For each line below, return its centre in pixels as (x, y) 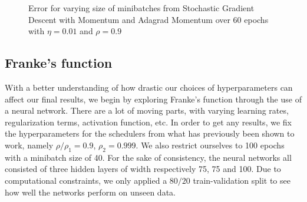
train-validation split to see (242, 180)
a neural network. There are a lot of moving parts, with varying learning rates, (147, 110)
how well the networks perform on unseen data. (90, 192)
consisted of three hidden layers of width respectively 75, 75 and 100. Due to (143, 169)
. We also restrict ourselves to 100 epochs (210, 145)
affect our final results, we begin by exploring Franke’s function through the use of (153, 99)
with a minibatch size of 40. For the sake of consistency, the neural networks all (148, 157)
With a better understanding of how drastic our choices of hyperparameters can (149, 87)
